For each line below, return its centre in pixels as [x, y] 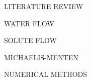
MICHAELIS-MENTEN [41, 57]
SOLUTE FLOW [31, 40]
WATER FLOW [29, 23]
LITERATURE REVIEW [44, 6]
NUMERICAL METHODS [46, 74]
